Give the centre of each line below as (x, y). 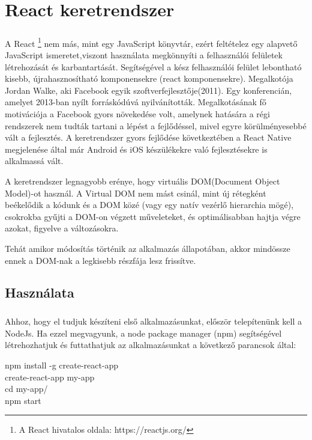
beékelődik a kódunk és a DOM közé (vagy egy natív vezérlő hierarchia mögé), (149, 205)
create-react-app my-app (50, 377)
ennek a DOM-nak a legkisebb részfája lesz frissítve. (100, 260)
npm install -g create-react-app (62, 365)
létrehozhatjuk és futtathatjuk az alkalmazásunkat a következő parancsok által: (151, 345)
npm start (23, 400)
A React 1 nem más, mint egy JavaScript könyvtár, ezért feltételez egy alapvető (151, 42)
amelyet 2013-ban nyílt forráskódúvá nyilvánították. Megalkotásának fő (136, 102)
